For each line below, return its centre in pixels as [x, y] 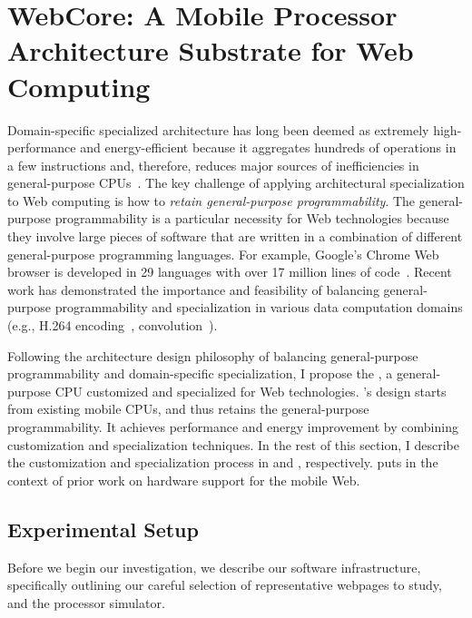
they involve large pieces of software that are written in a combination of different [235, 236]
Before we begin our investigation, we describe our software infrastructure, [214, 567]
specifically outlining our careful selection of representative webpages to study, [225, 585]
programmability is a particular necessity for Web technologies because [252, 218]
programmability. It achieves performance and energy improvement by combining [233, 427]
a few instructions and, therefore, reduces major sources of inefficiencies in [213, 165]
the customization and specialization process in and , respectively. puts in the [223, 462]
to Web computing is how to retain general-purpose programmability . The [211, 200]
